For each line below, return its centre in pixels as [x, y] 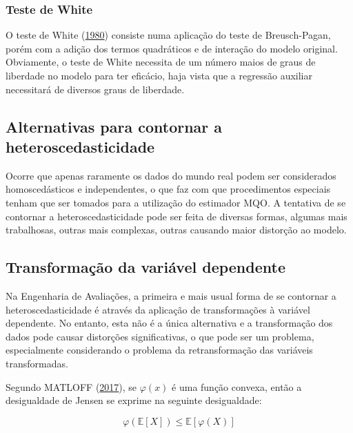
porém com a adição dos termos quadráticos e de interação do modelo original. [172, 48]
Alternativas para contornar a [114, 126]
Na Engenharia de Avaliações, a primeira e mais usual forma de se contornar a [171, 295]
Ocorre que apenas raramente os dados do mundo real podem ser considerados [171, 175]
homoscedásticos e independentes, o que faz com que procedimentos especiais [168, 189]
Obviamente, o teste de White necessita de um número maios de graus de [161, 62]
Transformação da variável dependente [145, 267]
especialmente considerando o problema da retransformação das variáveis [159, 350]
